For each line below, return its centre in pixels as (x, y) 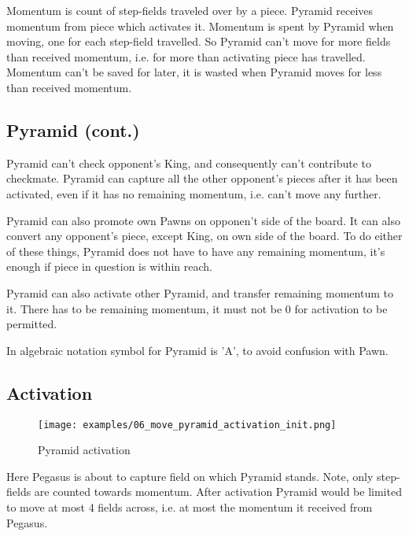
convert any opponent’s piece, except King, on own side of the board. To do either (204, 236)
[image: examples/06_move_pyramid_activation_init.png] (187, 425)
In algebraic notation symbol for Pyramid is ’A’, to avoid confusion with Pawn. (197, 350)
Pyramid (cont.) (73, 129)
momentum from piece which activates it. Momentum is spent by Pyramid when (200, 26)
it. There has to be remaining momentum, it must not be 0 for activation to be (197, 308)
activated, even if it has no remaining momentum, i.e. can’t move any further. (194, 193)
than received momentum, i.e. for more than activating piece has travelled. (186, 56)
